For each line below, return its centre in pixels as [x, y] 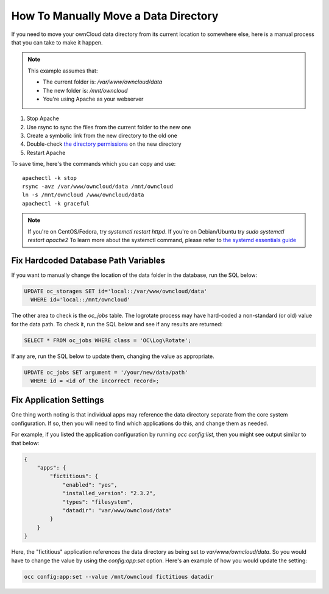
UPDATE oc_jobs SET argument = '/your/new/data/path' [106, 372]
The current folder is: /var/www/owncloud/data [103, 82]
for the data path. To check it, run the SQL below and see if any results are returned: [117, 324]
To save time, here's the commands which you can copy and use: [94, 164]
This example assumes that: [63, 71]
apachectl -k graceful [56, 203]
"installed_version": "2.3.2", [109, 493]
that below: [25, 443]
